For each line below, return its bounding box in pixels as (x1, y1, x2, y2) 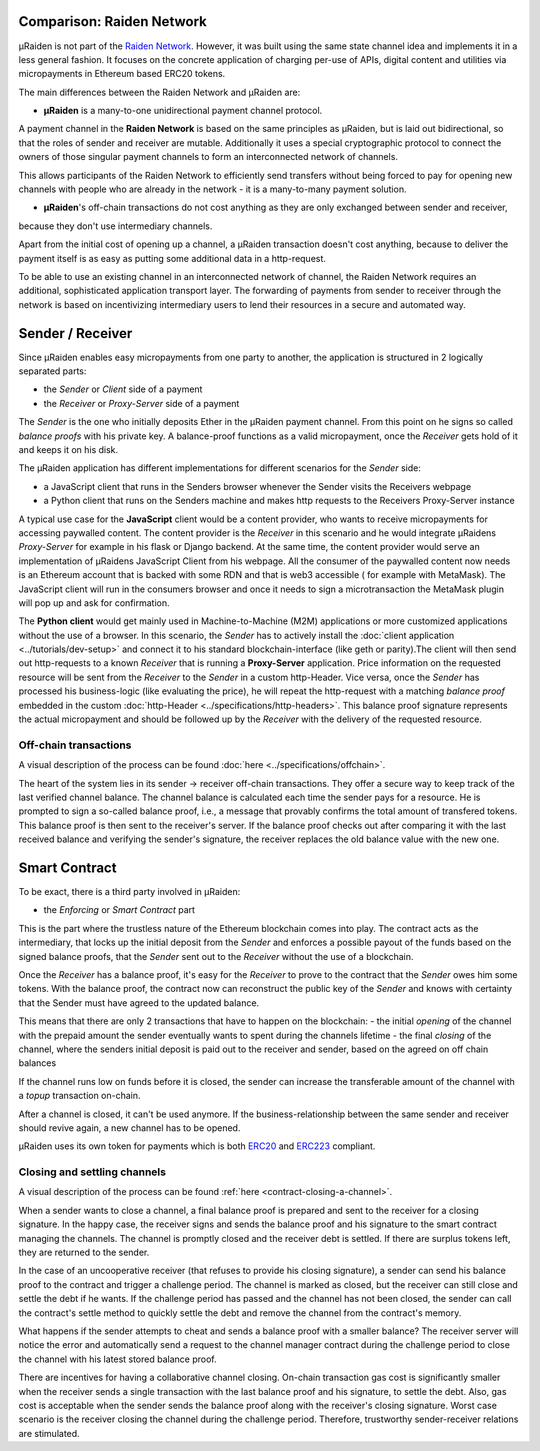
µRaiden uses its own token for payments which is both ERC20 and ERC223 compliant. (18, 1140, 376, 1152)
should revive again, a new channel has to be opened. (18, 1121, 241, 1134)
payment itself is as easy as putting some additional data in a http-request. (18, 252, 327, 264)
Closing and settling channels (18, 1165, 167, 1179)
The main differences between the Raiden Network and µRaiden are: (18, 86, 301, 98)
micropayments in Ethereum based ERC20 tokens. (18, 68, 226, 80)
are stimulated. (18, 1427, 80, 1439)
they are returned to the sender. (18, 1246, 150, 1258)
